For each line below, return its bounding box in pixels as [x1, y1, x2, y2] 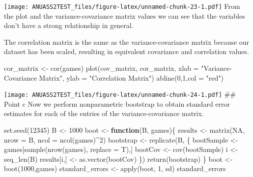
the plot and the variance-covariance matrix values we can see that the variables [4, 10, 245, 21]
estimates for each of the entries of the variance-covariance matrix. [4, 108, 204, 118]
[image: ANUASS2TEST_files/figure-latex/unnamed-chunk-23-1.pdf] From [4, 1, 240, 11]
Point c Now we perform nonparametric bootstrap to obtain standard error [4, 98, 230, 109]
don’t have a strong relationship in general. [4, 20, 134, 30]
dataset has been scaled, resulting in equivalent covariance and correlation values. [4, 46, 249, 57]
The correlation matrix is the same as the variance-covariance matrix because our [4, 36, 250, 47]
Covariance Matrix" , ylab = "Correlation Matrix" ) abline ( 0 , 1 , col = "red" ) [4, 72, 224, 83]
